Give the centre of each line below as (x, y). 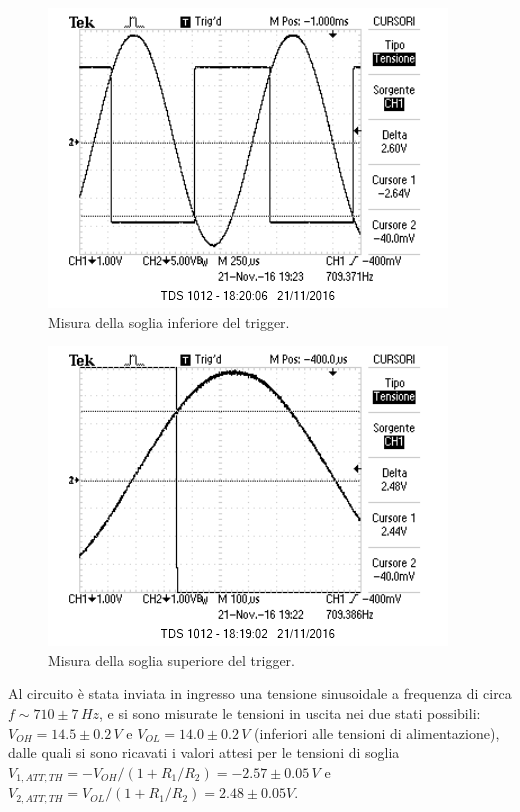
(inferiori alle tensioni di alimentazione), (377, 732)
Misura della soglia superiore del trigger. (172, 659)
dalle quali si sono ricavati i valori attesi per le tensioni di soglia (204, 752)
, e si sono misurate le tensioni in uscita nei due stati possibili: (290, 712)
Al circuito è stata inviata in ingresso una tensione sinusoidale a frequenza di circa (260, 693)
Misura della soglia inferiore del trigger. (169, 321)
